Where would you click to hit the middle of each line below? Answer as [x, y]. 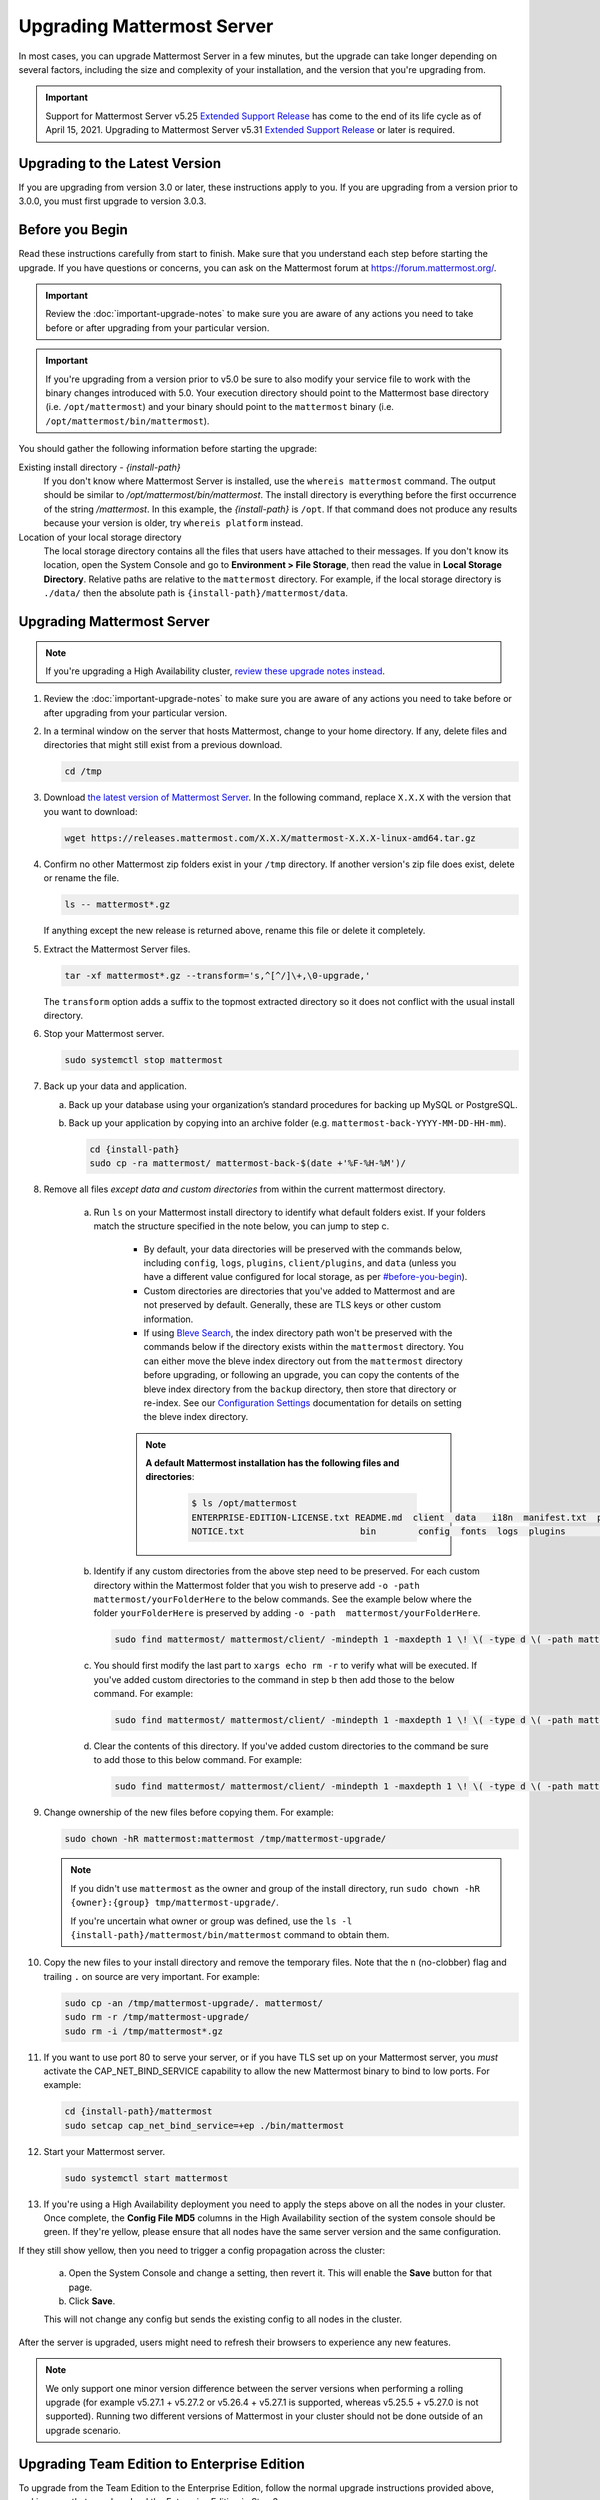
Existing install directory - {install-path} [99, 467]
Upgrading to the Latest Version [120, 163]
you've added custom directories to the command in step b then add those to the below [274, 1679]
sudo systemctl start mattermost [146, 2178]
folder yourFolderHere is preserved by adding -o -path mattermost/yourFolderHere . [287, 1613]
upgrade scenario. [83, 2430]
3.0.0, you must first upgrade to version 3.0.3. [112, 201]
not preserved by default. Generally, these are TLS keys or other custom [292, 1305]
